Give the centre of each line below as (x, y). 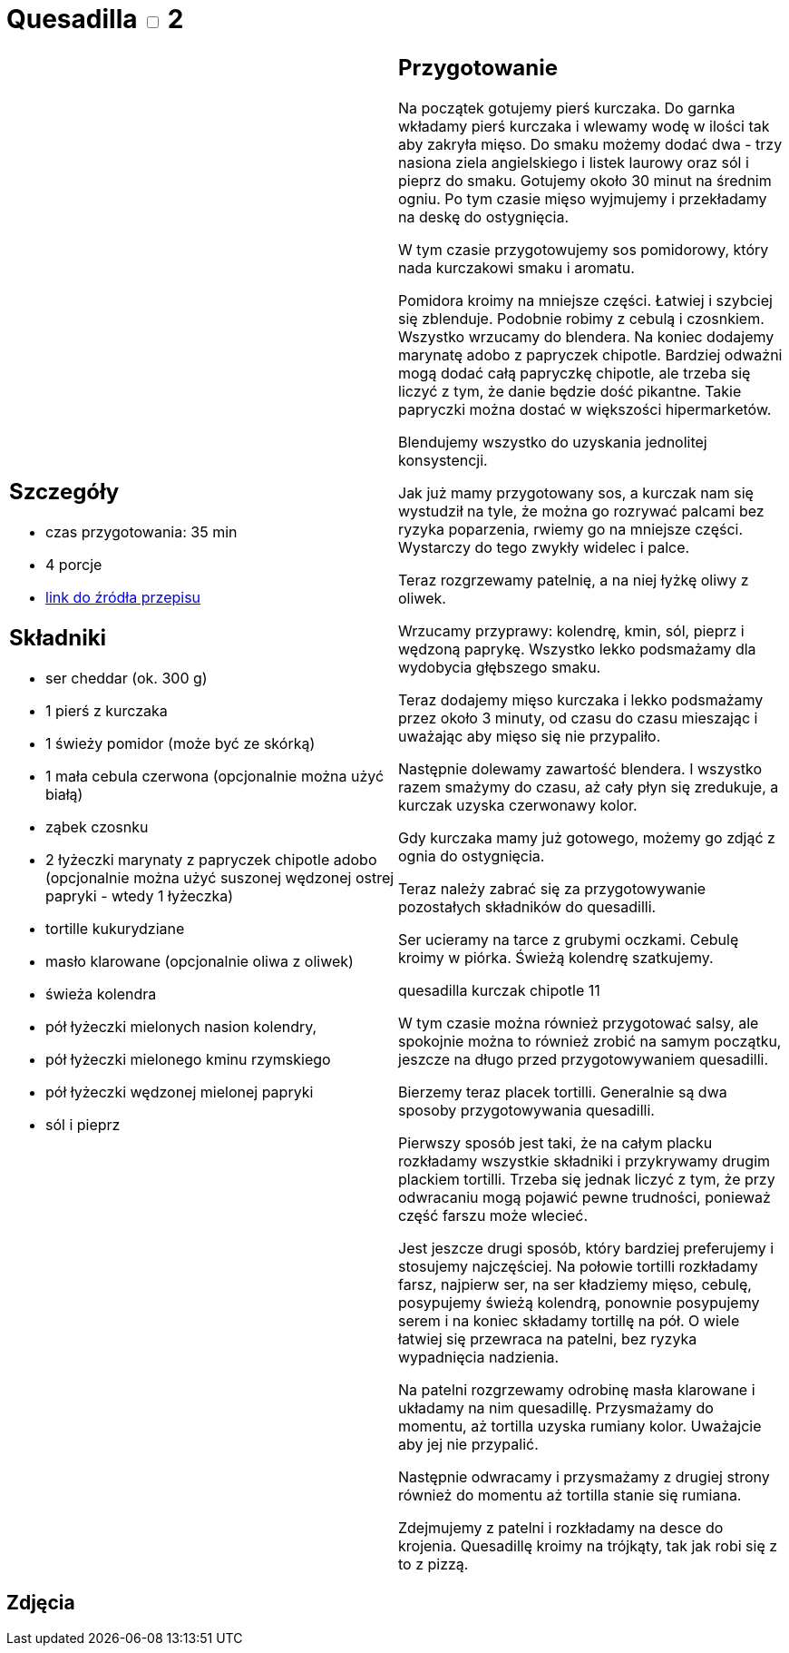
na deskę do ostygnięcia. (483, 216)
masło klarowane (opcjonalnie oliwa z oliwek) (200, 962)
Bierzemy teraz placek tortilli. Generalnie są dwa (563, 1092)
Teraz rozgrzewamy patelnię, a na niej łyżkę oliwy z (574, 580)
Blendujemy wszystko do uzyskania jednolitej (553, 442)
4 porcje (74, 565)
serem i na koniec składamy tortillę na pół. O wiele (569, 1320)
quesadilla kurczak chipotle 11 (499, 990)
